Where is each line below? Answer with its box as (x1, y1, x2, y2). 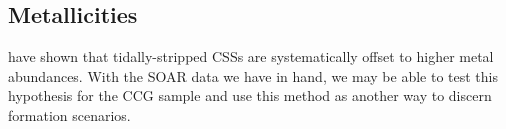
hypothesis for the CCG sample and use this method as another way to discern (8, 85, 492, 106)
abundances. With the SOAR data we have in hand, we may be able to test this (8, 65, 499, 86)
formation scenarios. (8, 104, 131, 125)
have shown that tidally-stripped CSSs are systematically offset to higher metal (8, 46, 494, 67)
